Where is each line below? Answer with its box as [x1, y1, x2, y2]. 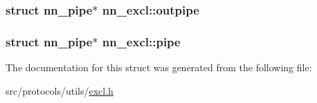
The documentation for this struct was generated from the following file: [6, 60, 312, 75]
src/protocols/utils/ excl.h [6, 83, 114, 97]
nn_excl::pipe [102, 32, 181, 50]
